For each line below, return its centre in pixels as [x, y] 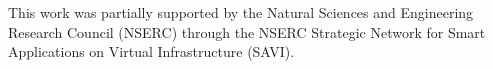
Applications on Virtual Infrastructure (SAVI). [151, 51]
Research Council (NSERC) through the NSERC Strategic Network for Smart [247, 31]
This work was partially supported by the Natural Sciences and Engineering [241, 12]
